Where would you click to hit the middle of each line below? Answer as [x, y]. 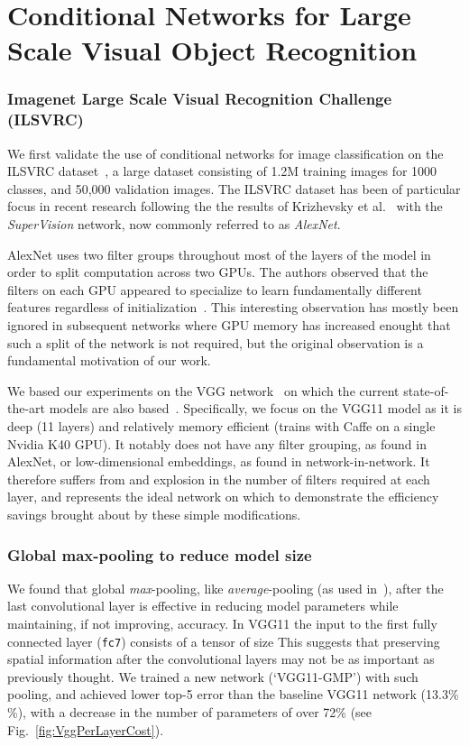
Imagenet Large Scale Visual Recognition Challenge [200, 99]
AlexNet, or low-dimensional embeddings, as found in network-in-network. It [219, 461]
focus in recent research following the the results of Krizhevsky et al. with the [225, 206]
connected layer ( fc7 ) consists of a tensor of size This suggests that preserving [224, 641]
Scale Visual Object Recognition [212, 50]
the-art [27, 408]
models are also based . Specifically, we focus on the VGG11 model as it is [255, 408]
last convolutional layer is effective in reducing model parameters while [203, 606]
